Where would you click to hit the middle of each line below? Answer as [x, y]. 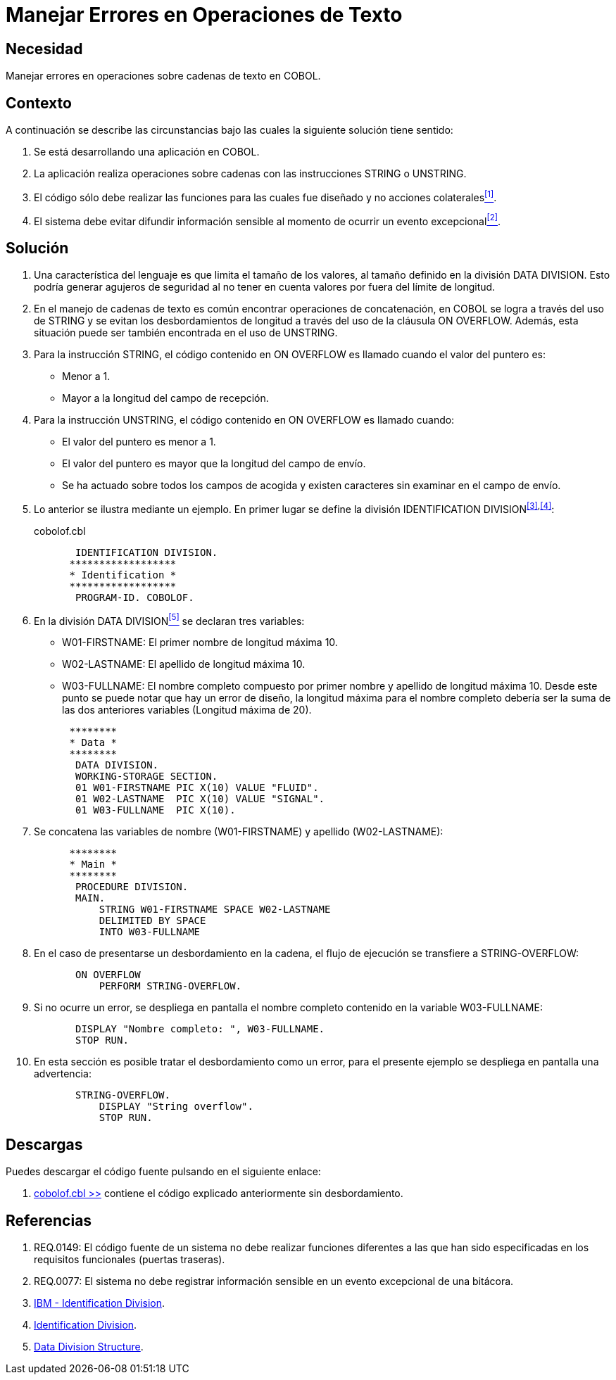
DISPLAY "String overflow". [176, 1107]
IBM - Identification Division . [100, 1303]
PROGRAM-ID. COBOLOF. [135, 597]
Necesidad [44, 49]
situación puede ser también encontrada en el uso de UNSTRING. [186, 333]
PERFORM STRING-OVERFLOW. [170, 986]
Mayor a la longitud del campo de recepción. [165, 398]
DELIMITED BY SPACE [152, 921]
